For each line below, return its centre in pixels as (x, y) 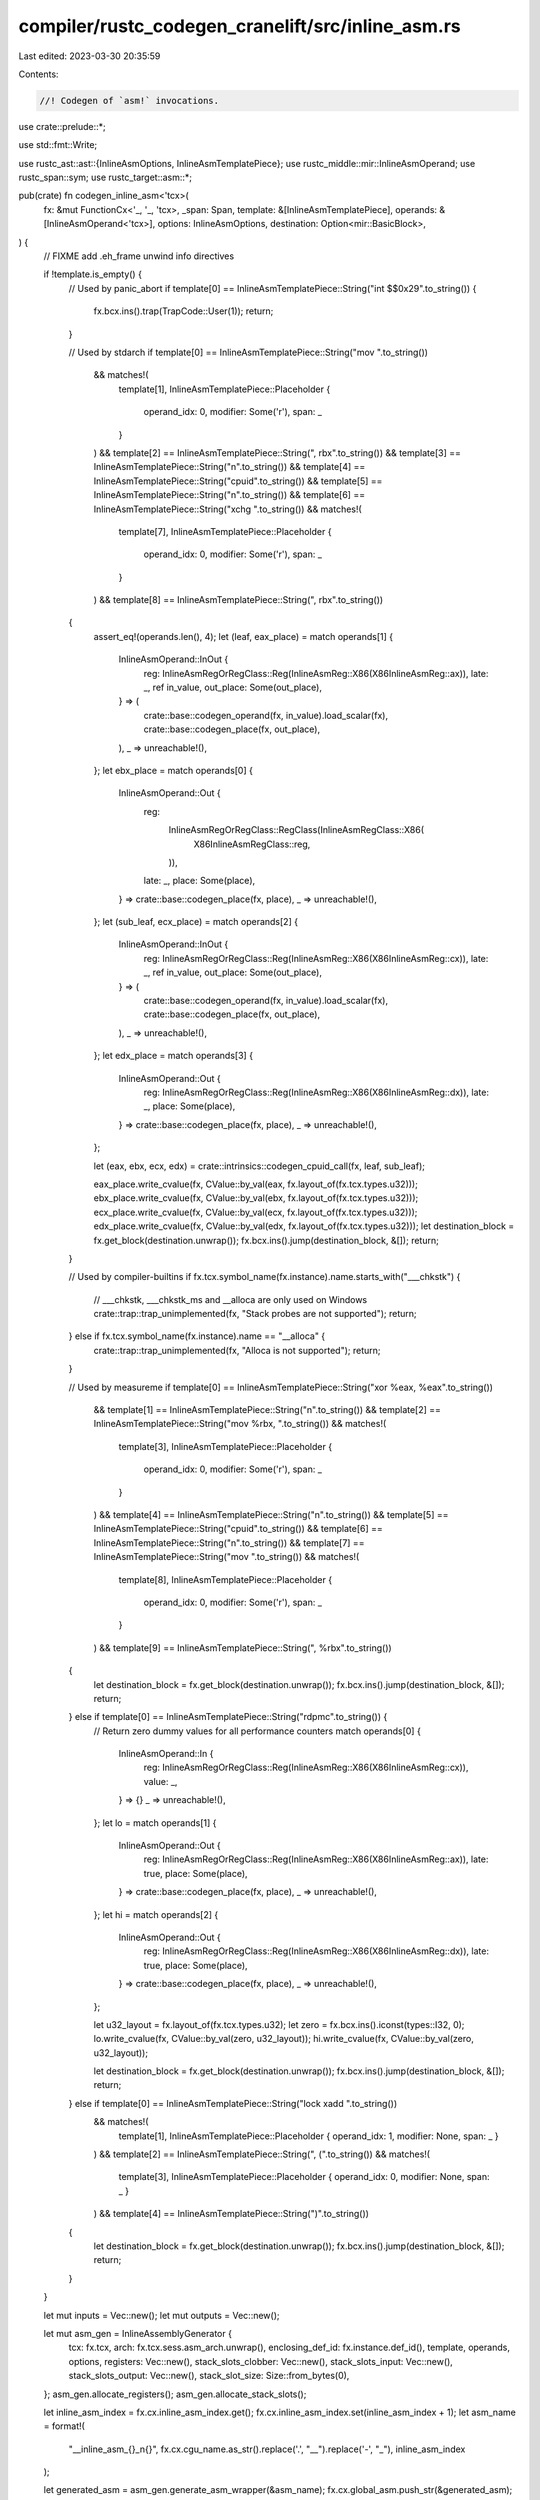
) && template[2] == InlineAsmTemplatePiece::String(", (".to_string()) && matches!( (261, 2154)
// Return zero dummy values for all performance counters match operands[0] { (257, 1731)
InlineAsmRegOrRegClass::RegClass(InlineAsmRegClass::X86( (296, 830)
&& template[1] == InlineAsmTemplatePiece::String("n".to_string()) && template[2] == (267, 1410)
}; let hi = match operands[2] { (156, 1914)
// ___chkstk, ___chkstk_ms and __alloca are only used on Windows (230, 1299)
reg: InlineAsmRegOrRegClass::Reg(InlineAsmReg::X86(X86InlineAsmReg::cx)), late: (316, 958)
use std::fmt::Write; (58, 145)
